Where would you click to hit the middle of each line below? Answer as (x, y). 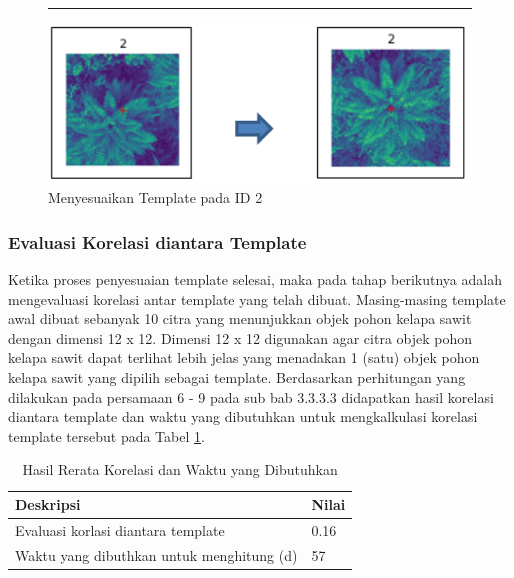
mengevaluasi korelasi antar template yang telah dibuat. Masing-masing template (257, 298)
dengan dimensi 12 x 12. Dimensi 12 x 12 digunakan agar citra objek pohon (240, 337)
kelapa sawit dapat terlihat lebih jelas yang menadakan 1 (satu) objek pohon (244, 357)
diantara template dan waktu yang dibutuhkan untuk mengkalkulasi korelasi (243, 416)
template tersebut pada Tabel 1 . (106, 435)
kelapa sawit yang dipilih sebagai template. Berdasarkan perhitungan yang (237, 377)
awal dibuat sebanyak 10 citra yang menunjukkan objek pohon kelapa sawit (240, 318)
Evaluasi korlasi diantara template (120, 529)
